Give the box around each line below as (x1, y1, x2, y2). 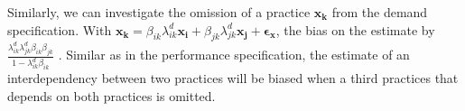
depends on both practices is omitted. (7, 86, 216, 105)
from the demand (331, 3, 428, 21)
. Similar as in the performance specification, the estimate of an (58, 45, 410, 64)
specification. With (7, 20, 112, 39)
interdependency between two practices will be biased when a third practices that (7, 69, 459, 88)
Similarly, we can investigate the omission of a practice (7, 3, 311, 21)
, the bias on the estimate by (275, 20, 435, 39)
